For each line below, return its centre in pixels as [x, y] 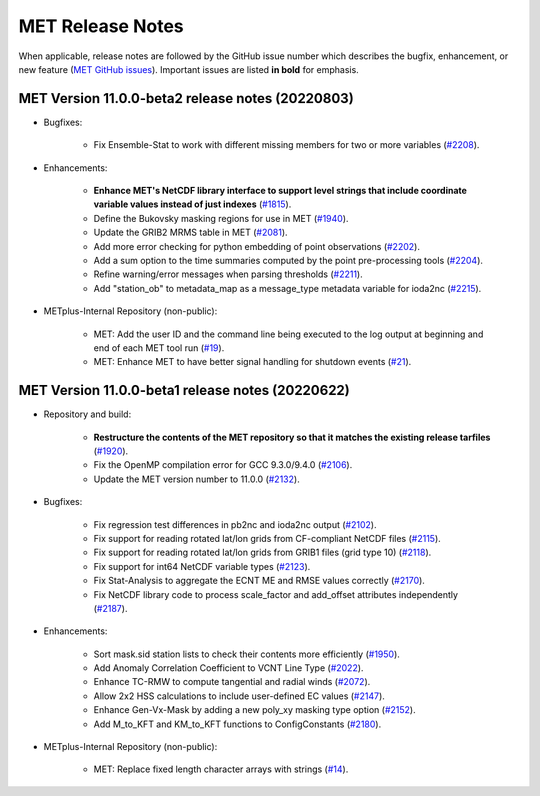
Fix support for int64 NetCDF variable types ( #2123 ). [202, 566]
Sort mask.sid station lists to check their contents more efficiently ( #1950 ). [246, 654]
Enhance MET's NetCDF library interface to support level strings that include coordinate [280, 191]
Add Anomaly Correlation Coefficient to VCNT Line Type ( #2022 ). [228, 668]
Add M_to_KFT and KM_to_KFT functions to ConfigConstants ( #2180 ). [237, 724]
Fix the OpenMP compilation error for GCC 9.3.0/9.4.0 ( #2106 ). [223, 465]
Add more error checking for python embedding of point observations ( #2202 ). [256, 246]
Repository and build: [87, 414]
